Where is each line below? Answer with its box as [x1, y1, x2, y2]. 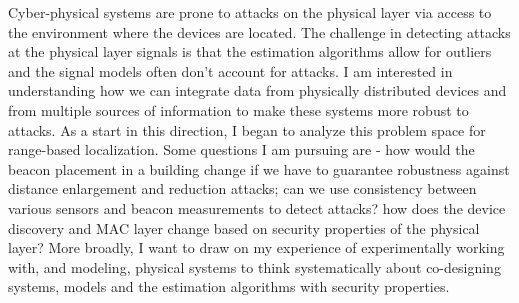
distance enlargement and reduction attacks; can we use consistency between [8, 178, 477, 199]
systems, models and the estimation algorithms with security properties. [8, 276, 450, 297]
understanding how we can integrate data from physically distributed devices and [8, 80, 507, 101]
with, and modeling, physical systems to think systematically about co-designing [8, 256, 501, 277]
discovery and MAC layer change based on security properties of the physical [8, 217, 480, 238]
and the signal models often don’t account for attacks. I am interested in [8, 60, 453, 81]
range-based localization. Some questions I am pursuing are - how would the [8, 139, 475, 160]
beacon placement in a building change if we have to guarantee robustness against [8, 158, 510, 179]
